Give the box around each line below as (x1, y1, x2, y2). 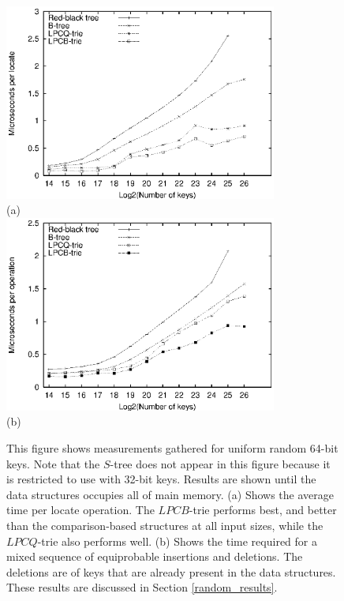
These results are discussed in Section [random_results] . (6, 579, 278, 595)
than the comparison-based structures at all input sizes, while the (6, 516, 323, 533)
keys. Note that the (6, 455, 100, 471)
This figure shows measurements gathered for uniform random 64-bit (6, 439, 338, 456)
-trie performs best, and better (189, 501, 337, 518)
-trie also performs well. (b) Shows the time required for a (37, 532, 317, 549)
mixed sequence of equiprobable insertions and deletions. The (6, 548, 303, 565)
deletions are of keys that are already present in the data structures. (6, 563, 336, 580)
